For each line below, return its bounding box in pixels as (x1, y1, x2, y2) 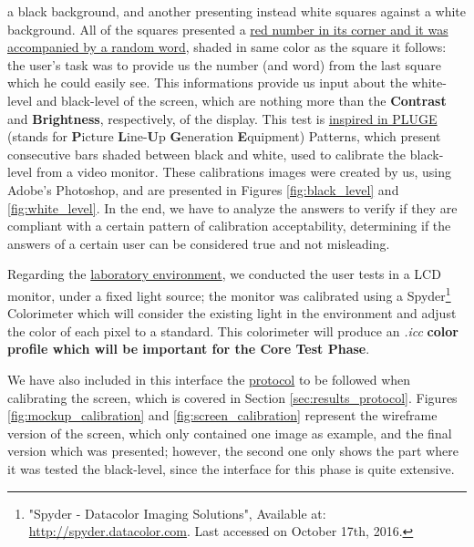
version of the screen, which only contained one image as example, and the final (7, 423, 452, 442)
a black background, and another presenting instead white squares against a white (7, 2, 467, 20)
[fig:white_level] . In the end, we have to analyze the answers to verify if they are (7, 198, 458, 217)
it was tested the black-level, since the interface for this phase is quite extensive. (7, 459, 455, 478)
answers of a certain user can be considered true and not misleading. (7, 233, 390, 253)
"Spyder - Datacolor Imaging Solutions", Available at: (28, 503, 326, 522)
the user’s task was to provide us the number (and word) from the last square (7, 55, 441, 74)
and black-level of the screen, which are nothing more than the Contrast (36, 90, 447, 109)
